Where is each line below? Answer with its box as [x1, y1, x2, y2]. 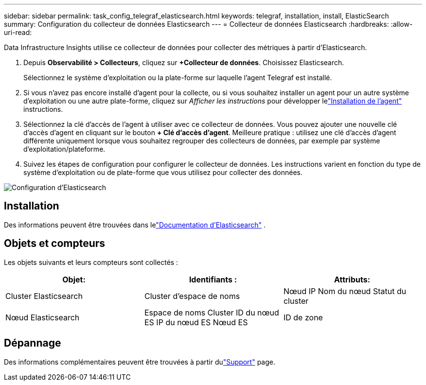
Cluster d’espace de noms [144, 291, 240, 301]
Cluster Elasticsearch [5, 291, 83, 301]
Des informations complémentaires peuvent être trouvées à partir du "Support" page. [4, 357, 275, 366]
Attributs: [334, 274, 371, 284]
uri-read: [4, 28, 32, 36]
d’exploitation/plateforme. [23, 145, 106, 153]
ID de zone [283, 312, 323, 322]
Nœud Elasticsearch [5, 312, 80, 322]
